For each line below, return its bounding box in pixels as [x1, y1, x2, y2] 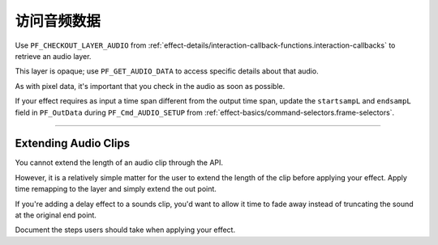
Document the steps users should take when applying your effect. [15, 225, 235, 234]
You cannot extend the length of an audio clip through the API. [15, 158, 223, 167]
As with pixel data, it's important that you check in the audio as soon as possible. [15, 81, 286, 91]
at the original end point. [15, 210, 97, 220]
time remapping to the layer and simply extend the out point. [15, 184, 217, 194]
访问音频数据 [15, 12, 101, 30]
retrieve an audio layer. [15, 51, 92, 61]
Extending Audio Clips [15, 137, 130, 150]
